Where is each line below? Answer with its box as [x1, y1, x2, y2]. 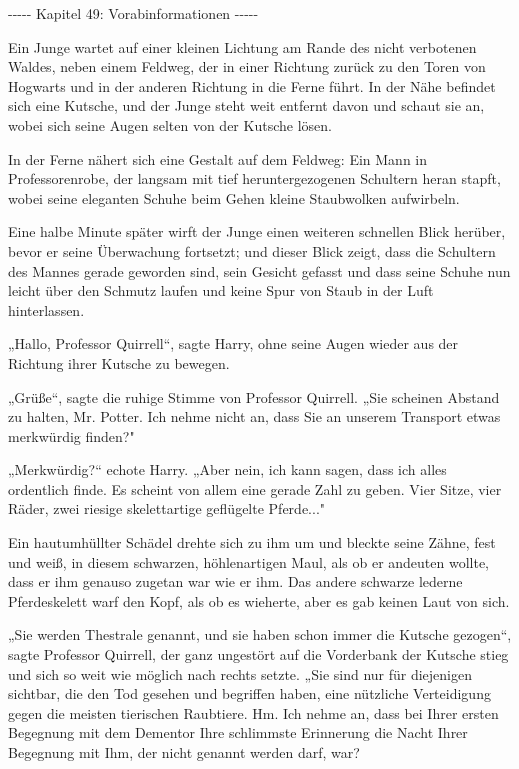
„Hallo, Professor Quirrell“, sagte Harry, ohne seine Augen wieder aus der [8, 333, 459, 354]
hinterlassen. [8, 299, 85, 320]
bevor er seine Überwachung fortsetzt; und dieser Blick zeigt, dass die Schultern [8, 240, 496, 261]
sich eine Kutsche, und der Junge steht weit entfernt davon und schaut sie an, [8, 95, 485, 116]
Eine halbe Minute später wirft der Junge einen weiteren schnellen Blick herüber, [8, 221, 506, 242]
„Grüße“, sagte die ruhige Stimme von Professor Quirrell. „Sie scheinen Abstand [8, 386, 500, 407]
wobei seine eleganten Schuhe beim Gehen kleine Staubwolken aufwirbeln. [8, 187, 460, 208]
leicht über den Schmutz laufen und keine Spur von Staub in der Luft [8, 280, 434, 301]
